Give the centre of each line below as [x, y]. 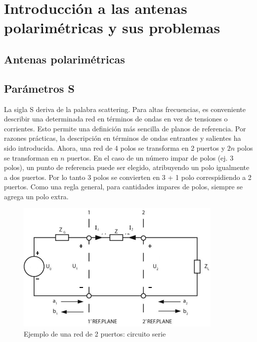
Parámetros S [39, 88]
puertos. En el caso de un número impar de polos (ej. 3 [150, 157]
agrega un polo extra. [36, 196]
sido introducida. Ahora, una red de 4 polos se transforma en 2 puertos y [115, 147]
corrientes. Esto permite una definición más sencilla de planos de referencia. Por [125, 128]
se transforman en [31, 157]
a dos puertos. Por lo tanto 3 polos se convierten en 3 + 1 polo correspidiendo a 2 [128, 177]
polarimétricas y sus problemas [112, 28]
